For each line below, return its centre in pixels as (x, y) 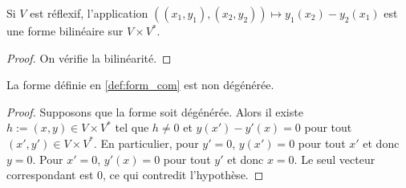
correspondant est (50, 175)
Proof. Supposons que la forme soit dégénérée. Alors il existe (155, 111)
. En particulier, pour (146, 143)
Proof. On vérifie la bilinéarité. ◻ (89, 57)
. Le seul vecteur (335, 159)
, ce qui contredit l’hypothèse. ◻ (183, 175)
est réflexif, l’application (89, 13)
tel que (132, 127)
